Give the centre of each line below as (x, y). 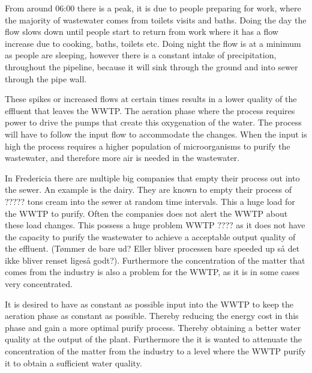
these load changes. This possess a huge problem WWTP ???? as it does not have (155, 225)
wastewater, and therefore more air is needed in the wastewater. (122, 158)
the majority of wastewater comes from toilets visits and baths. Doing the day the (156, 20)
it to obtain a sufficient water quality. (73, 362)
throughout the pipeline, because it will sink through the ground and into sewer (151, 66)
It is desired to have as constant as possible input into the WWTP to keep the (149, 304)
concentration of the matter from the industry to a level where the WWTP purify (155, 351)
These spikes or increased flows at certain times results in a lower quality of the (151, 99)
